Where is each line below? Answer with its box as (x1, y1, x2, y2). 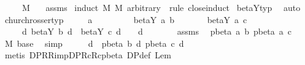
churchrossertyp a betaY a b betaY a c (4, 13, 247, 26)
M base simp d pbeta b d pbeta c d (4, 36, 184, 49)
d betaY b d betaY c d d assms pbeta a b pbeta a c (21, 25, 291, 38)
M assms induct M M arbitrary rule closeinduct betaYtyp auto (21, 1, 301, 13)
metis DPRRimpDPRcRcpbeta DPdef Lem (4, 49, 171, 61)
